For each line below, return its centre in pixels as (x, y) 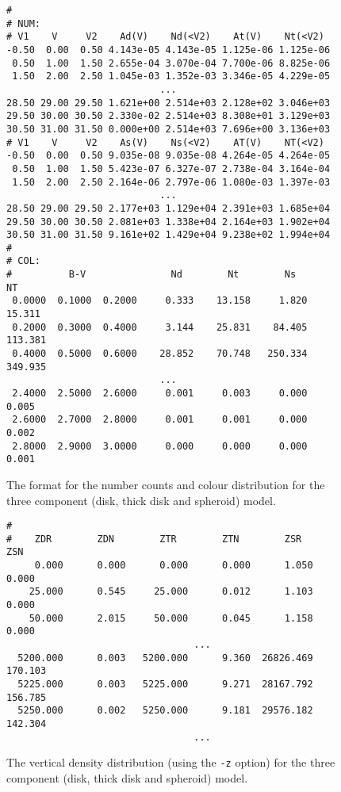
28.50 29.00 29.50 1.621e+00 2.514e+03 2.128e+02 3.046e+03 (169, 103)
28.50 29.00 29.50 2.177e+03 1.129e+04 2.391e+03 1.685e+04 (169, 208)
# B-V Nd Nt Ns (151, 275)
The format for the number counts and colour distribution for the (166, 484)
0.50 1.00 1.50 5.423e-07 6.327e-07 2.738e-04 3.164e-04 (171, 168)
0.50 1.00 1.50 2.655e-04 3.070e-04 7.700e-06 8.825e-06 (171, 63)
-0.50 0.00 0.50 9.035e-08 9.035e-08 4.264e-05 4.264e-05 (169, 156)
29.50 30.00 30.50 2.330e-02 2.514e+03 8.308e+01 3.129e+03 (169, 116)
